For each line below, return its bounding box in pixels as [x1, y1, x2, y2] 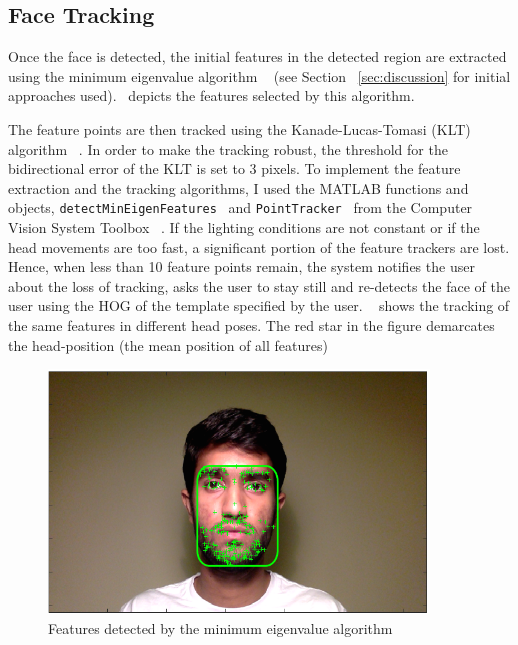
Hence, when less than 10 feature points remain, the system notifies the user [8, 256, 475, 277]
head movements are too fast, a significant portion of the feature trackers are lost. [8, 236, 510, 257]
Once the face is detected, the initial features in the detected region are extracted [8, 46, 507, 67]
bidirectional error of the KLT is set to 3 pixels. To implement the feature [8, 158, 461, 179]
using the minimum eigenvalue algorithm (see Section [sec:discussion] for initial [8, 65, 511, 86]
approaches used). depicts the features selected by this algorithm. [8, 85, 415, 106]
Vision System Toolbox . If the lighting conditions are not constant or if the [8, 217, 480, 238]
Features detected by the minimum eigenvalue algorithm [48, 617, 393, 638]
